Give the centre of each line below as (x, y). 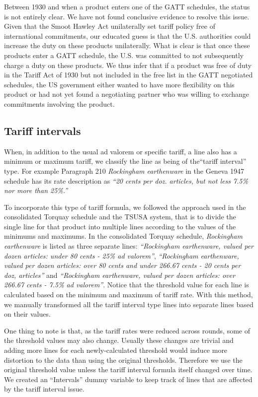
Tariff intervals (43, 130)
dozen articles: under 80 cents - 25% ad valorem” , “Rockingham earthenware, (122, 255)
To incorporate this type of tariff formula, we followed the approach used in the (125, 207)
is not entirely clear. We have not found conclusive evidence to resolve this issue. (127, 16)
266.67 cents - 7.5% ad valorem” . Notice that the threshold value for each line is (127, 285)
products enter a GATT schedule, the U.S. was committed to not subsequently (124, 55)
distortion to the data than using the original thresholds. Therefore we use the (123, 360)
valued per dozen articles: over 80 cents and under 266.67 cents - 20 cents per (123, 265)
